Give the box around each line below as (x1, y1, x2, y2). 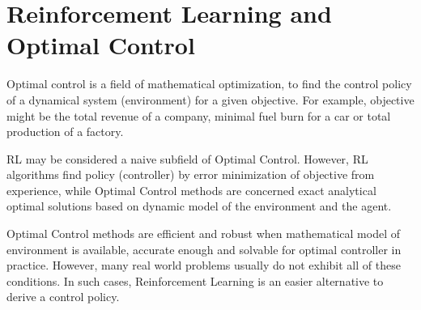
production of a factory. (6, 123, 124, 140)
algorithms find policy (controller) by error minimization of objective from (6, 166, 375, 183)
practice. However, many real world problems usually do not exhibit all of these (6, 257, 401, 274)
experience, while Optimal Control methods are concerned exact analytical (6, 181, 376, 198)
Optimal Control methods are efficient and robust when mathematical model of (6, 225, 400, 242)
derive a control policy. (6, 288, 120, 305)
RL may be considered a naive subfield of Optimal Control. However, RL (6, 150, 368, 167)
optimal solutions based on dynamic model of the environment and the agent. (6, 197, 392, 214)
